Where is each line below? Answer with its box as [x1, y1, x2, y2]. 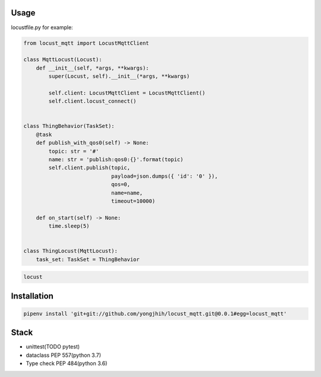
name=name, [111, 189, 143, 196]
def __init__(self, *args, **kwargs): [36, 64, 149, 71]
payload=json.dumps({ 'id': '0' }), [111, 172, 218, 180]
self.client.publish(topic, [48, 164, 131, 171]
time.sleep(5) [48, 223, 90, 230]
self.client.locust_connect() [48, 98, 137, 105]
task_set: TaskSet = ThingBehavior [36, 256, 140, 263]
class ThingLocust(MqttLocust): [23, 247, 118, 255]
